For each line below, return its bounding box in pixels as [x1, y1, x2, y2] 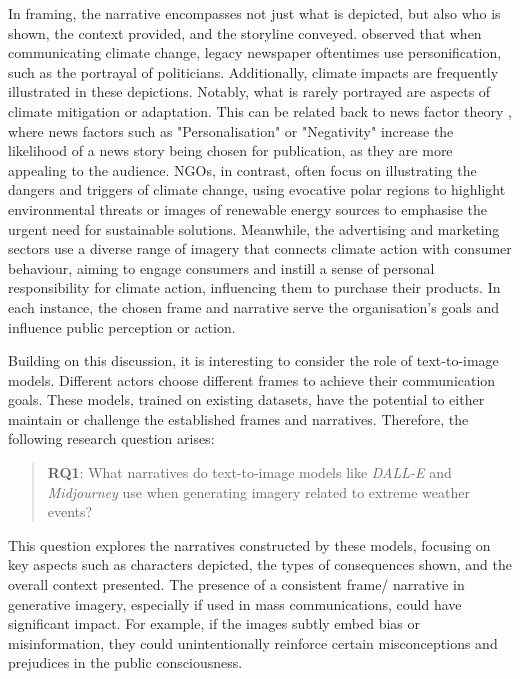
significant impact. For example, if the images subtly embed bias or [8, 613, 421, 634]
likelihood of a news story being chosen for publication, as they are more [8, 140, 453, 161]
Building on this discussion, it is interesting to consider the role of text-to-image [8, 350, 499, 371]
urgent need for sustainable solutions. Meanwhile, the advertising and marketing [8, 218, 500, 239]
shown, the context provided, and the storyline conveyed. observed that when [8, 22, 482, 43]
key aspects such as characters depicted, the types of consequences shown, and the [8, 554, 512, 575]
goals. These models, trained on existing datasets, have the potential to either [8, 389, 485, 410]
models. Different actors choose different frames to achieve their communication [8, 369, 496, 390]
